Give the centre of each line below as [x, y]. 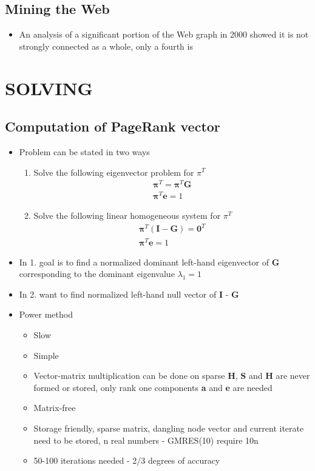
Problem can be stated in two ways [84, 151]
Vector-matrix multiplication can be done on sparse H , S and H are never [172, 376]
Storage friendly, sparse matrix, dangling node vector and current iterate [169, 428]
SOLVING [49, 88]
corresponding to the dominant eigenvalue [97, 274]
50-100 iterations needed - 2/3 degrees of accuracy [127, 460]
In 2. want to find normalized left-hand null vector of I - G [129, 294]
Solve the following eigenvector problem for [114, 172]
